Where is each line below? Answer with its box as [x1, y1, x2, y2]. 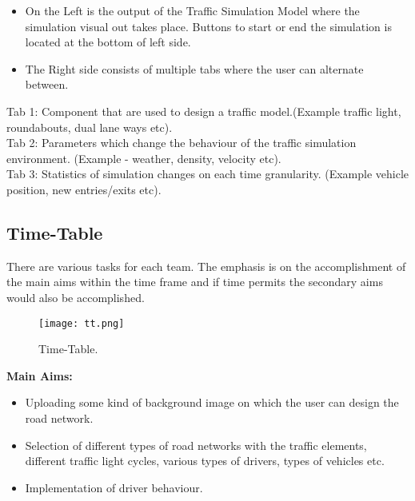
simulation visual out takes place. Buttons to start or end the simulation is [25, 18, 392, 34]
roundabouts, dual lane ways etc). [6, 118, 173, 135]
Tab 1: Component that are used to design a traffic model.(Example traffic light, [6, 102, 401, 119]
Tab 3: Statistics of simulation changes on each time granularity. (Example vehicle [6, 165, 409, 182]
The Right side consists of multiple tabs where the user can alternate [25, 60, 364, 77]
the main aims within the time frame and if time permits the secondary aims [6, 273, 383, 290]
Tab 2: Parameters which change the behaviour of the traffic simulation [6, 134, 357, 151]
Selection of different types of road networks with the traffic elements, [25, 436, 367, 453]
